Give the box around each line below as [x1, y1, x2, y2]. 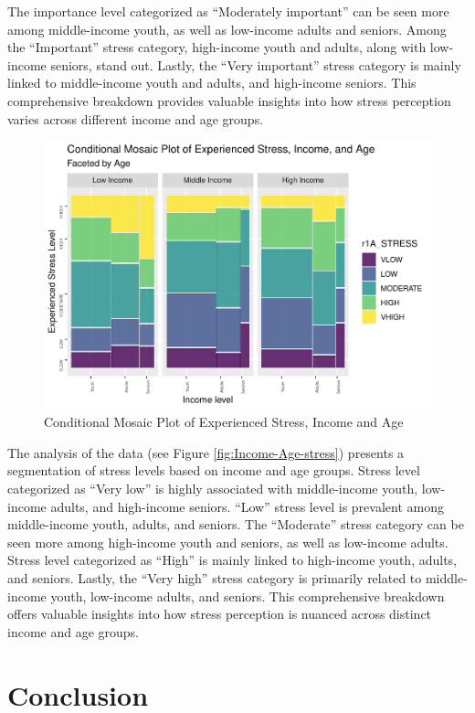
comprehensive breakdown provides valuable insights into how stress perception [7, 90, 451, 110]
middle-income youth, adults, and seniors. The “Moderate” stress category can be [7, 515, 464, 534]
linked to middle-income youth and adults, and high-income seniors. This [7, 73, 417, 92]
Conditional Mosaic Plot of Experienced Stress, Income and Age [44, 412, 404, 431]
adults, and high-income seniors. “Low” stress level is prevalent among [50, 496, 444, 516]
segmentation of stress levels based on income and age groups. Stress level [7, 461, 420, 480]
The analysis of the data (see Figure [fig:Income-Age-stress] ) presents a [7, 442, 405, 462]
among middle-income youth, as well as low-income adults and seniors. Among [7, 19, 447, 38]
